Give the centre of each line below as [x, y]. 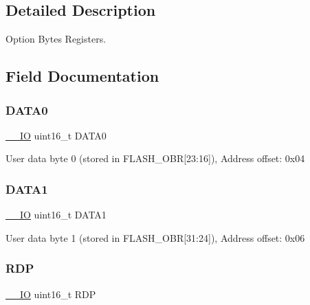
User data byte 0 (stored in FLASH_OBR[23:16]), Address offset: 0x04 [155, 158]
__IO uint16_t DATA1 [56, 215]
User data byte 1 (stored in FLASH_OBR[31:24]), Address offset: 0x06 [155, 237]
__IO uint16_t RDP [51, 294]
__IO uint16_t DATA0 [56, 135]
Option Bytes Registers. [56, 39]
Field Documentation [82, 76]
